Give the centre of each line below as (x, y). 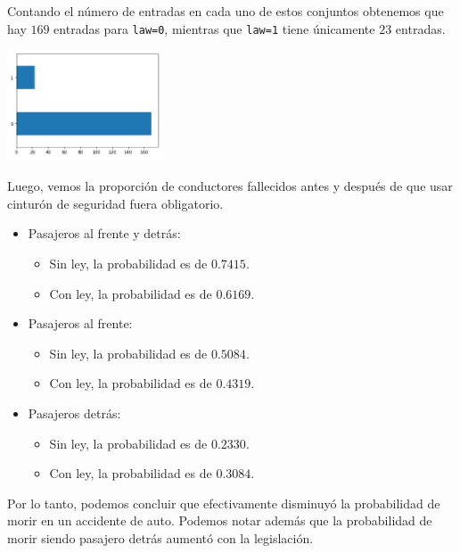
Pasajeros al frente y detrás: (104, 233)
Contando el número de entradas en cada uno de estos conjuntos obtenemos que (226, 11)
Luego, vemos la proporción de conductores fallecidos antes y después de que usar (230, 186)
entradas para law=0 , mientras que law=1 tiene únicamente (214, 28)
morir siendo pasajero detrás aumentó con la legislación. (160, 537)
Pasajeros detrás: (74, 413)
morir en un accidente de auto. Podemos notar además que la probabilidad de (220, 520)
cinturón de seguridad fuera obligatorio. (115, 203)
